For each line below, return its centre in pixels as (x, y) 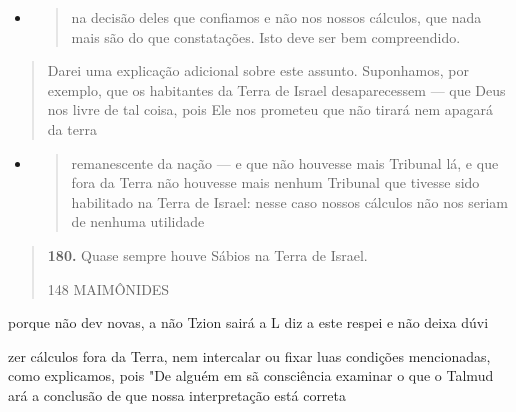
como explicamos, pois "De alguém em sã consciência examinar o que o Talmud (251, 375)
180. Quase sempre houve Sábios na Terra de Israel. (207, 254)
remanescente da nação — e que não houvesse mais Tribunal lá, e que (285, 162)
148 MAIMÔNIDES (108, 288)
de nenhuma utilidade (138, 221)
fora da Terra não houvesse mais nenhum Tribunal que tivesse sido (275, 182)
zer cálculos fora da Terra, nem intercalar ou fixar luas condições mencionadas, (249, 355)
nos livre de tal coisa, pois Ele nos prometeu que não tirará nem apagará (270, 109)
